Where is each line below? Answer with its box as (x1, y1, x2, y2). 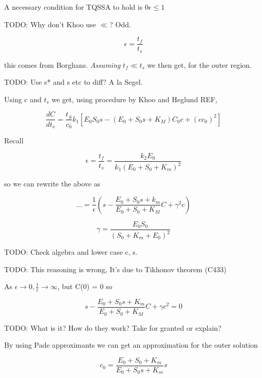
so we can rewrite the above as (4, 178, 101, 188)
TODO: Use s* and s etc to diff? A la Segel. (4, 77, 143, 87)
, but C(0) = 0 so (57, 281, 113, 292)
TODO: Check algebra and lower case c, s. (4, 247, 138, 257)
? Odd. (109, 18, 131, 29)
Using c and (4, 93, 42, 104)
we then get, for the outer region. (147, 59, 252, 70)
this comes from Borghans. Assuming (4, 59, 121, 70)
